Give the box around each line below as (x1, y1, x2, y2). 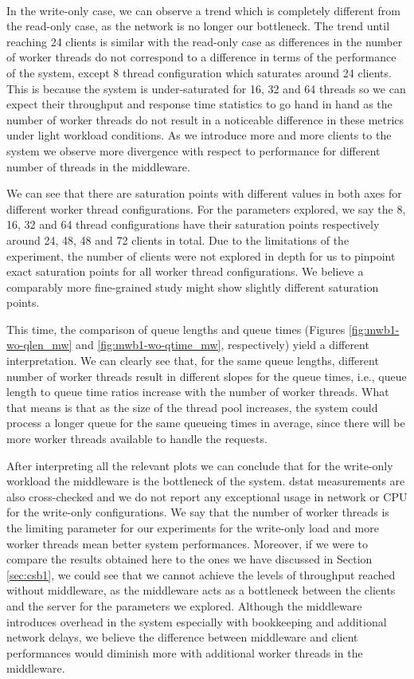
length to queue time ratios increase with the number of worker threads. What (6, 383, 389, 400)
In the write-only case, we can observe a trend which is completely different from (6, 2, 401, 18)
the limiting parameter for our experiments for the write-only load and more (6, 520, 379, 536)
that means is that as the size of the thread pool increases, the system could (6, 398, 378, 415)
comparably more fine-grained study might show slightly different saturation (6, 278, 379, 295)
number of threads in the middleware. (6, 158, 190, 175)
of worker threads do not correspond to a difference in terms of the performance (6, 49, 396, 65)
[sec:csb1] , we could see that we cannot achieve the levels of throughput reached (6, 566, 396, 583)
